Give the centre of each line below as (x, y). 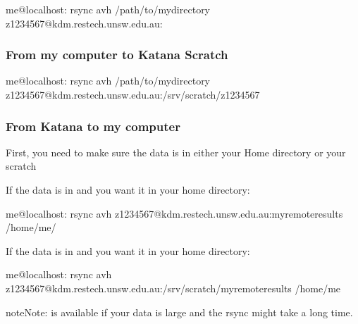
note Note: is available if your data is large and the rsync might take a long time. (179, 312)
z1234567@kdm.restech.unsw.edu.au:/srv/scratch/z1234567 (133, 94)
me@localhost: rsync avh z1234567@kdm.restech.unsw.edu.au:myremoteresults (174, 213)
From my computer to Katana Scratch (117, 55)
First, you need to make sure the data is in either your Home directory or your (176, 152)
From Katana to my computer (93, 126)
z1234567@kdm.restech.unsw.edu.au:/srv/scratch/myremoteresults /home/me (173, 288)
